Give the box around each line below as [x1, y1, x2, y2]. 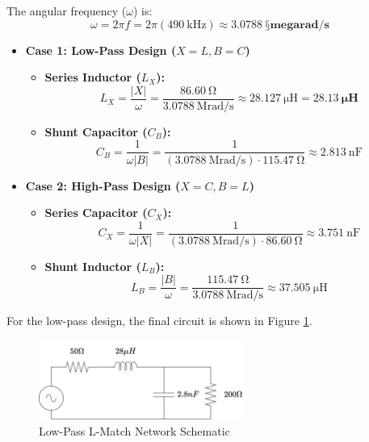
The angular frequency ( [6, 2, 127, 19]
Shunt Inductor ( [44, 257, 141, 274]
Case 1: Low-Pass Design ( [25, 41, 177, 58]
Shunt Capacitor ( [44, 123, 148, 140]
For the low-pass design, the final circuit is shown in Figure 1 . [6, 312, 312, 329]
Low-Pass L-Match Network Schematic [39, 422, 230, 439]
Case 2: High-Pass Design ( [25, 177, 181, 194]
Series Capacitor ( [44, 204, 148, 221]
